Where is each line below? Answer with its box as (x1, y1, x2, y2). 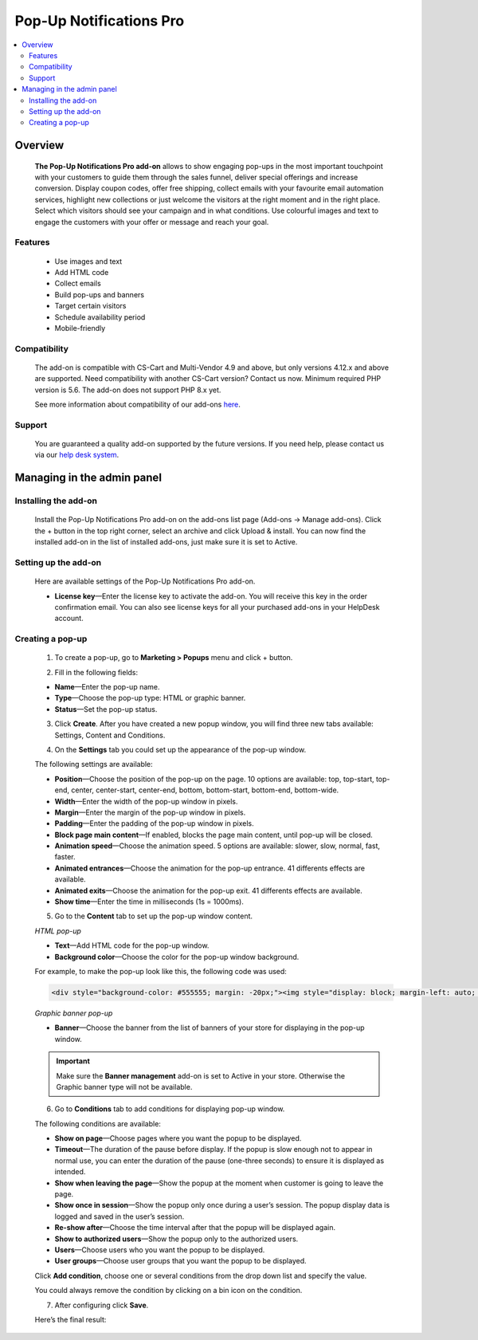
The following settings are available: (34, 760, 153, 769)
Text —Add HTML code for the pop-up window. (54, 941, 210, 950)
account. (54, 614, 84, 623)
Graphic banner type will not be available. (56, 1082, 193, 1091)
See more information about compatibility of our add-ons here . (34, 399, 241, 410)
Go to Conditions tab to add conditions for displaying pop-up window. (54, 1104, 285, 1114)
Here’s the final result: (34, 1314, 107, 1324)
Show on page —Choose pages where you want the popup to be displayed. (54, 1134, 302, 1143)
